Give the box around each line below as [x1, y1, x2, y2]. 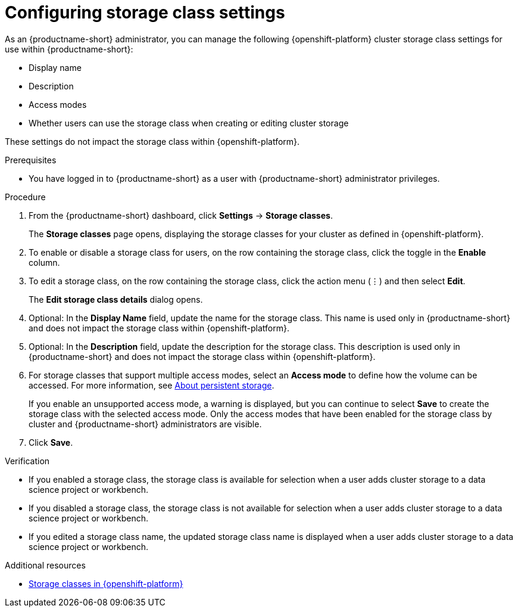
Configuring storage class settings [5, 2, 285, 23]
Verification [5, 455, 50, 466]
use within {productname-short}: [5, 44, 133, 54]
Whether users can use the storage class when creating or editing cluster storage [29, 117, 349, 128]
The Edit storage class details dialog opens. [29, 294, 203, 305]
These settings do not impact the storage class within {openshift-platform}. [5, 136, 300, 147]
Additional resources [5, 560, 86, 570]
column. [29, 257, 60, 268]
